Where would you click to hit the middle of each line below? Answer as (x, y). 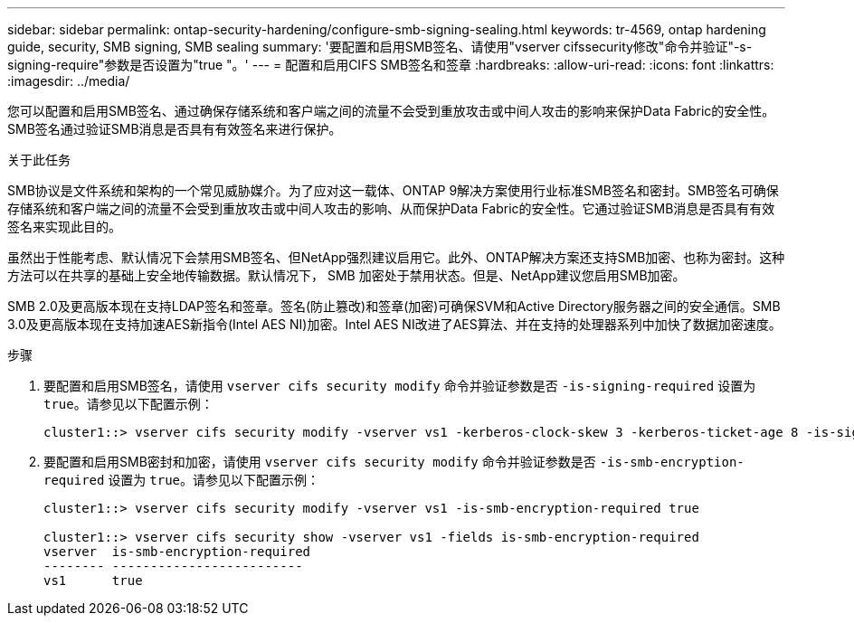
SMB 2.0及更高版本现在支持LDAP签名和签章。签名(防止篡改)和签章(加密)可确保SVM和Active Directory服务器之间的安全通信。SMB (394, 306)
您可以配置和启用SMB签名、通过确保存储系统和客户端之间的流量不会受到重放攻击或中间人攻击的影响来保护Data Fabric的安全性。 (391, 111)
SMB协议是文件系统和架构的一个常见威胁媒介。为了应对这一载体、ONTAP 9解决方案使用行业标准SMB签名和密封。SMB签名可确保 (393, 190)
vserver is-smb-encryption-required (177, 552)
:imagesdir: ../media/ (69, 81)
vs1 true (93, 581)
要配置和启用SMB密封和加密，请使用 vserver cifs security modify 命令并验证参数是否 (320, 462)
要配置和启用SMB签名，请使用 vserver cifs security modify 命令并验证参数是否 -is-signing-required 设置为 (400, 386)
